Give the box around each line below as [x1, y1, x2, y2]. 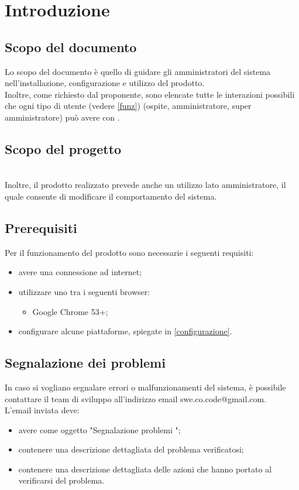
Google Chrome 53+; [32, 305, 108, 317]
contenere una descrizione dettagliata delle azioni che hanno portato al [18, 462, 272, 475]
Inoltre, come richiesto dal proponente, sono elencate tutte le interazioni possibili [5, 88, 295, 100]
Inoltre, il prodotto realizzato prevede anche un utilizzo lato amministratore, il [5, 179, 286, 191]
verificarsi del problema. [18, 474, 105, 486]
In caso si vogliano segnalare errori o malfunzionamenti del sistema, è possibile [5, 381, 286, 393]
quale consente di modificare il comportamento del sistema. [5, 190, 217, 202]
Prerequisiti [5, 218, 77, 237]
